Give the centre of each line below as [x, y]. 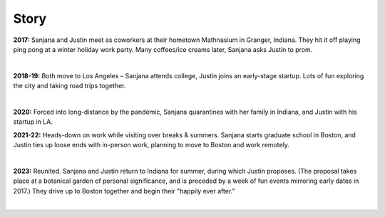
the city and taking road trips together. [70, 86]
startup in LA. [33, 122]
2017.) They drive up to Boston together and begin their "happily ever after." [124, 191]
